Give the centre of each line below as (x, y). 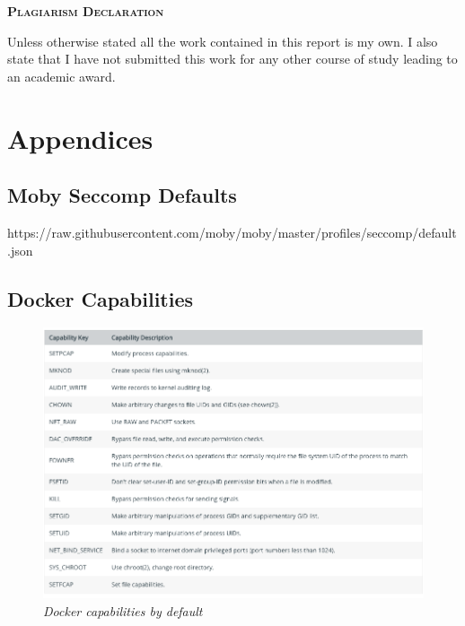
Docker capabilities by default (123, 610)
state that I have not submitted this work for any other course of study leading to (232, 59)
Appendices (80, 138)
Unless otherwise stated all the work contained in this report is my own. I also (223, 41)
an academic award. (61, 76)
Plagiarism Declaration (86, 11)
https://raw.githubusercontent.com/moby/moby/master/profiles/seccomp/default (232, 232)
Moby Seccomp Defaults (122, 195)
